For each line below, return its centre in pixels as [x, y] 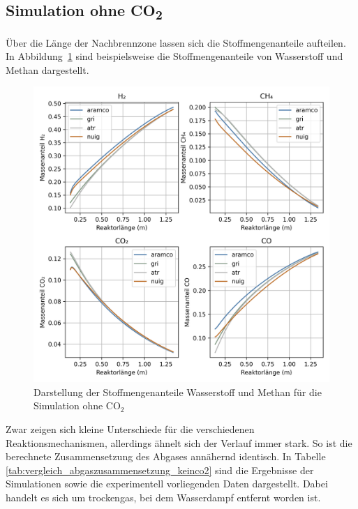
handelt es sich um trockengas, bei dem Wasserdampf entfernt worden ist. [163, 497]
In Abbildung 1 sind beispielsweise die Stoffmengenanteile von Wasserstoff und [174, 56]
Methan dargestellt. [47, 69]
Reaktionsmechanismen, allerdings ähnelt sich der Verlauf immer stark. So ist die [179, 442]
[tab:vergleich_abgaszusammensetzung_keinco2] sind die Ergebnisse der [160, 470]
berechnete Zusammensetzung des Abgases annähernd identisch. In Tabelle [166, 456]
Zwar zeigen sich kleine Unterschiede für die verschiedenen [130, 429]
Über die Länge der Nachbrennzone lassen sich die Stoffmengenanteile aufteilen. [176, 42]
